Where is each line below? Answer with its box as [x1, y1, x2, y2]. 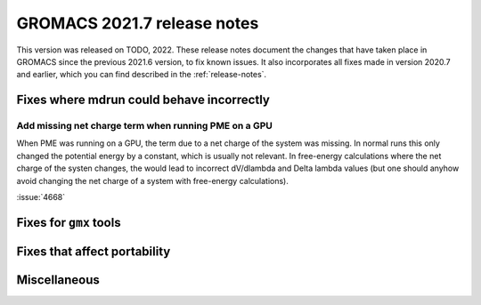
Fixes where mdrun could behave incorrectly [16, 92, 271, 108]
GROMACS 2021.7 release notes [16, 13, 259, 33]
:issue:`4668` [16, 192, 66, 203]
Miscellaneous [16, 272, 100, 287]
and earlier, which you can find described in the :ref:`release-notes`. [16, 69, 267, 80]
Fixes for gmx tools [16, 214, 121, 230]
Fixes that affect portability [16, 244, 171, 259]
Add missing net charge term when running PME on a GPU [16, 120, 273, 132]
